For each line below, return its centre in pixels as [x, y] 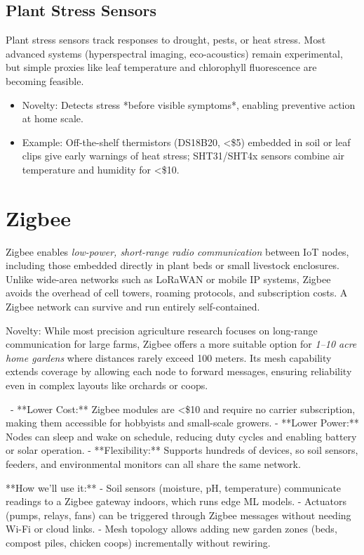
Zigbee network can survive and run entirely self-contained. [133, 307]
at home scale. [53, 118]
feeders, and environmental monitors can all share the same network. [153, 463]
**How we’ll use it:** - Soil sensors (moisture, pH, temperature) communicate [174, 487]
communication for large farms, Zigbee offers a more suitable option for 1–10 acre [181, 344]
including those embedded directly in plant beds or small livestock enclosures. [173, 265]
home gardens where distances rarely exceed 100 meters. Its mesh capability [169, 357]
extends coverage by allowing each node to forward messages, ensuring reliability [179, 371]
